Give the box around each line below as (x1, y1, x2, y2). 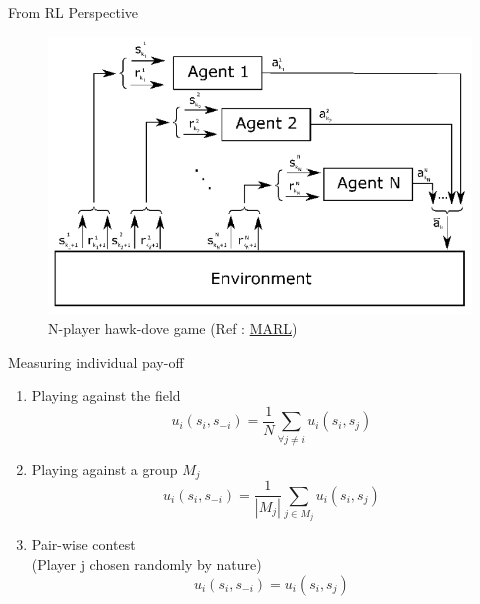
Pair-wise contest (31, 534, 136, 555)
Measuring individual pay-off (8, 351, 184, 372)
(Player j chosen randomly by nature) (31, 554, 262, 575)
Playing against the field (31, 385, 181, 406)
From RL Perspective (8, 2, 139, 22)
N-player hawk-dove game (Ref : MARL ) (48, 318, 298, 339)
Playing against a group (31, 458, 178, 479)
